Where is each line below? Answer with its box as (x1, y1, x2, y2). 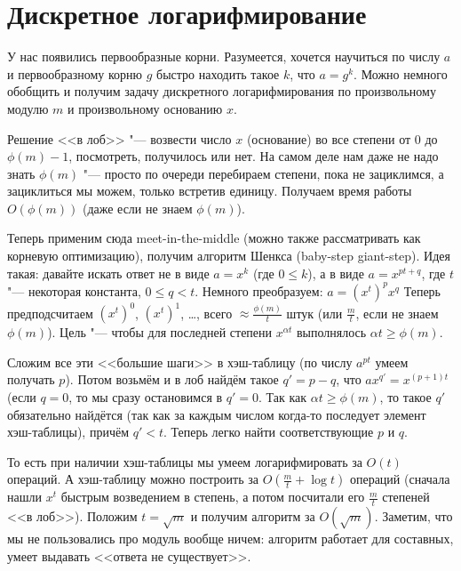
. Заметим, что (374, 507, 453, 526)
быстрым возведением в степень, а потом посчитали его (60, 487, 365, 506)
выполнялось (297, 323, 367, 342)
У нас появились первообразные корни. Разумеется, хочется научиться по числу (7, 47, 441, 66)
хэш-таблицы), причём (7, 422, 130, 441)
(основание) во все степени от (246, 129, 411, 148)
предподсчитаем (7, 303, 93, 322)
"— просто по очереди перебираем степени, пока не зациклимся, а (83, 164, 444, 182)
